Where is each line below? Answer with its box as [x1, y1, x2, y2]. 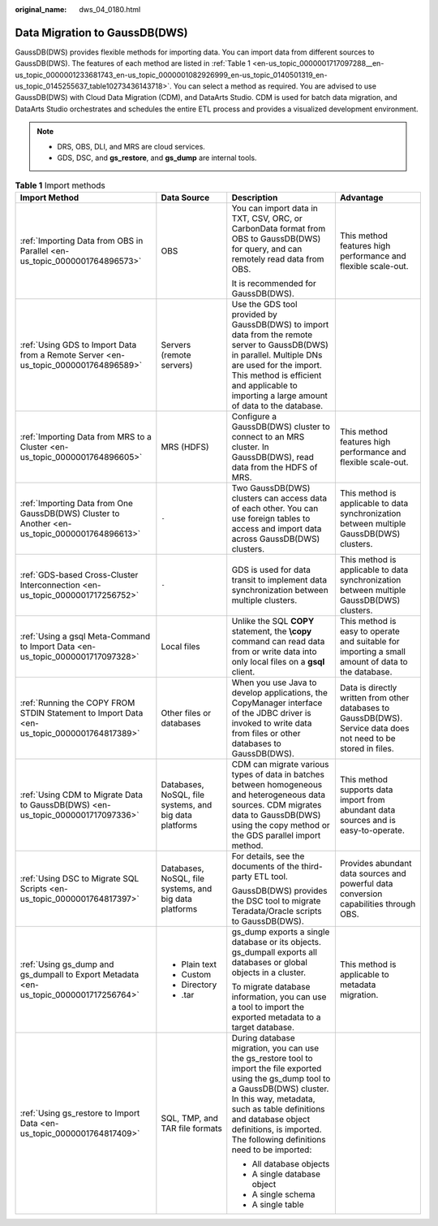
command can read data [231, 635, 325, 647]
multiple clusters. [231, 594, 298, 605]
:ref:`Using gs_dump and [19, 959, 114, 970]
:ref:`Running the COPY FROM [19, 697, 135, 708]
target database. [231, 1021, 295, 1033]
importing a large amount [231, 390, 328, 401]
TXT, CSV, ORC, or [231, 212, 303, 223]
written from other [339, 691, 410, 703]
